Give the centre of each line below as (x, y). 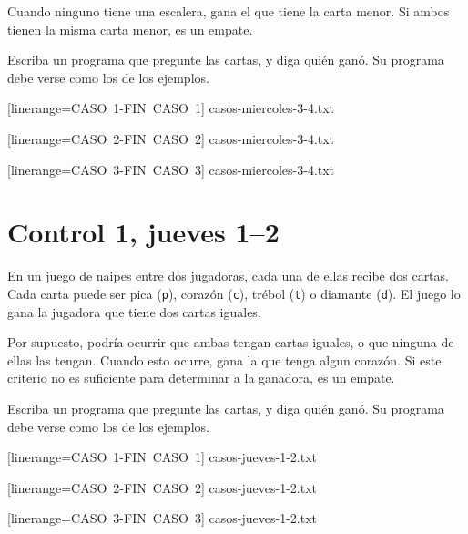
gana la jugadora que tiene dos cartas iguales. (134, 311)
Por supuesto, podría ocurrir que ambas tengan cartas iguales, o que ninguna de (231, 342)
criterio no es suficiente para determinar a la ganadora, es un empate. (201, 378)
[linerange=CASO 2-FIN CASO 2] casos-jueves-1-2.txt (162, 487)
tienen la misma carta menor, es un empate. (130, 29)
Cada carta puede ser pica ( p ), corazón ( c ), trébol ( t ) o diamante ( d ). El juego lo (234, 293)
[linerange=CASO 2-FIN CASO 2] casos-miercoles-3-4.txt (171, 138)
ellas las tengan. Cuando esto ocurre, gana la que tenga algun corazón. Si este (224, 359)
